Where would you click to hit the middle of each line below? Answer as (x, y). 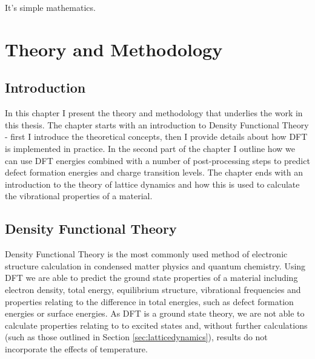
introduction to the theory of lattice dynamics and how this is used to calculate (152, 184)
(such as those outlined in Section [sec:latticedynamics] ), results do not (136, 337)
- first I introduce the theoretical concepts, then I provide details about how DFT (156, 137)
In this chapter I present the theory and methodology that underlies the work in (154, 113)
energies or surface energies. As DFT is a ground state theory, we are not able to (155, 313)
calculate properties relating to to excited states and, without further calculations (156, 325)
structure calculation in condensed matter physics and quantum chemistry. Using (155, 265)
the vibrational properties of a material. (79, 196)
